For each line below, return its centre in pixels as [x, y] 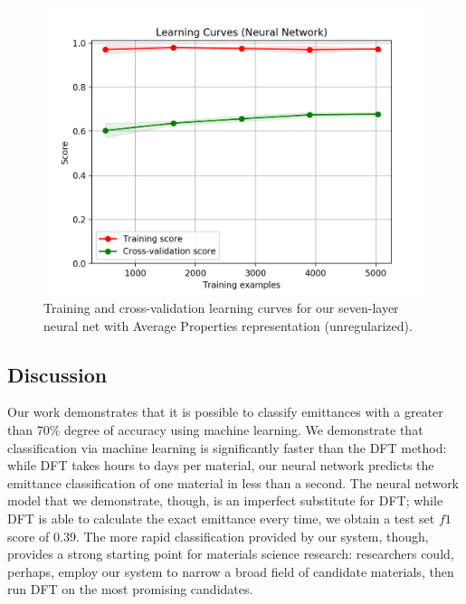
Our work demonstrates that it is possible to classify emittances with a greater [225, 412]
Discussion [57, 374]
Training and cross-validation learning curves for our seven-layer [221, 307]
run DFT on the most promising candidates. [130, 589]
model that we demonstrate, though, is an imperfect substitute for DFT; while [225, 500]
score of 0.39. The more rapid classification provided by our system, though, [218, 536]
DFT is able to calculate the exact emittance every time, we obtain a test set [221, 518]
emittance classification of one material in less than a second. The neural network [233, 482]
